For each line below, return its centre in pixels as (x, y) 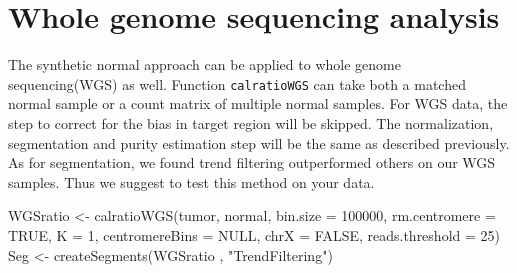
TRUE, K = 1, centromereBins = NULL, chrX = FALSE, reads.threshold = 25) (254, 234)
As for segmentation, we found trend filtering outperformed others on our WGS (252, 162)
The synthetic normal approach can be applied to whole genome (204, 64)
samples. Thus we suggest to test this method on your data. (191, 181)
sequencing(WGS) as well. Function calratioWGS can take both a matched (237, 83)
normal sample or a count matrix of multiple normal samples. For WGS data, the (258, 103)
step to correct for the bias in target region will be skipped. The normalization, (251, 122)
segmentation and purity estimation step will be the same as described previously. (259, 142)
